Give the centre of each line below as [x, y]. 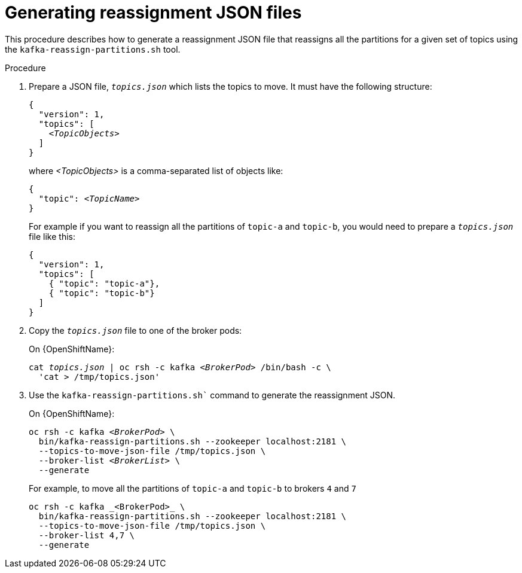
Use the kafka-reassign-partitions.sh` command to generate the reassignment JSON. [212, 395]
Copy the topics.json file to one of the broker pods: [135, 330]
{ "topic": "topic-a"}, [104, 283]
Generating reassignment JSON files [153, 13]
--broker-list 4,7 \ [87, 535]
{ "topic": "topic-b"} [102, 293]
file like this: [52, 236]
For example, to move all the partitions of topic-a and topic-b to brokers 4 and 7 [193, 488]
